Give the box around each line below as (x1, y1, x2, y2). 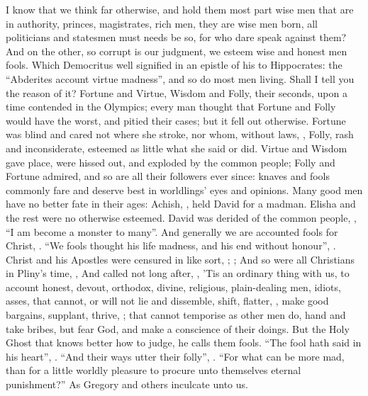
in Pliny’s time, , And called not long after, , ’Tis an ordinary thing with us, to (6, 266, 350, 281)
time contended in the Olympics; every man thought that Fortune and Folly (6, 99, 336, 114)
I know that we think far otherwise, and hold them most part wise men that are (6, 2, 354, 16)
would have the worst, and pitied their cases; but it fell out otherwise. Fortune (6, 113, 346, 128)
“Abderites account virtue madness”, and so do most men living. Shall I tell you (6, 71, 355, 86)
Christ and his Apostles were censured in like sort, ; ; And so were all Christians (6, 251, 355, 266)
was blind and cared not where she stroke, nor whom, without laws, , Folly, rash (6, 127, 354, 142)
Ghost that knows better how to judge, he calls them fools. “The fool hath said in (6, 335, 362, 350)
